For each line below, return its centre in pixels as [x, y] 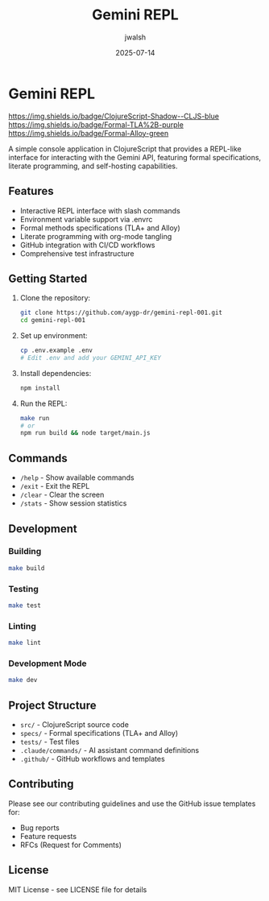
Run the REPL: [43, 403]
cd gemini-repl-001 [53, 320]
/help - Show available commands [77, 477]
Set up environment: [54, 336]
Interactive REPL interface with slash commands [100, 210]
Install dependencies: [56, 373]
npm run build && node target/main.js [85, 433]
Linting [22, 626]
